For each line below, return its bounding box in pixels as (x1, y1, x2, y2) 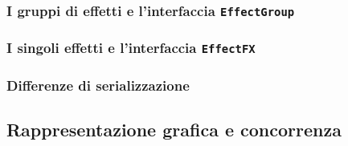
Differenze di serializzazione (6, 75, 190, 95)
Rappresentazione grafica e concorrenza (6, 117, 342, 142)
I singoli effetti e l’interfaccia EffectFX (6, 38, 256, 58)
